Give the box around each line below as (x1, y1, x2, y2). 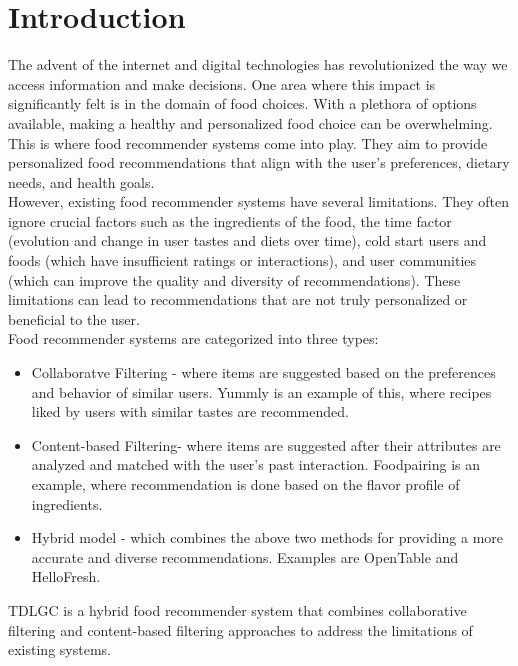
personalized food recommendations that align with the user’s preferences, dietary (8, 152, 510, 173)
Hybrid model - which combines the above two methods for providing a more (31, 527, 504, 548)
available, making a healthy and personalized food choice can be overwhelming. (8, 112, 493, 133)
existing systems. (8, 639, 111, 660)
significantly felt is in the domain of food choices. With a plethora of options (8, 93, 477, 114)
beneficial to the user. (8, 308, 140, 329)
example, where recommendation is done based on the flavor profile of (31, 474, 460, 494)
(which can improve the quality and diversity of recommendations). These (8, 269, 461, 290)
